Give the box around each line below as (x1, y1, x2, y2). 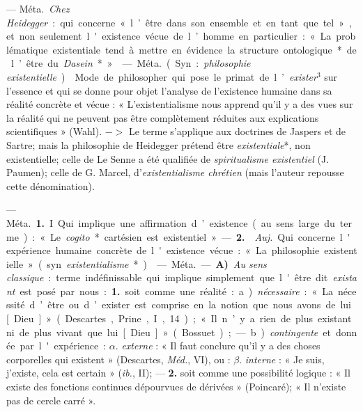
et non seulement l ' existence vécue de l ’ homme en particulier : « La (6, 29, 332, 43)
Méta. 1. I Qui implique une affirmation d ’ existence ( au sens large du (6, 215, 335, 230)
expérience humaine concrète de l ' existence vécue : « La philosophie (6, 243, 320, 257)
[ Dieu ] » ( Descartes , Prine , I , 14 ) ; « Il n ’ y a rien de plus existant (6, 311, 352, 326)
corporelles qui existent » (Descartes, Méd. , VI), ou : (6, 351, 231, 366)
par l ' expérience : (20, 338, 107, 353)
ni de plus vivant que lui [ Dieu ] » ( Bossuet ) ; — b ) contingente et (6, 324, 331, 339)
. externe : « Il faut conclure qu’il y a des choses (115, 338, 320, 353)
